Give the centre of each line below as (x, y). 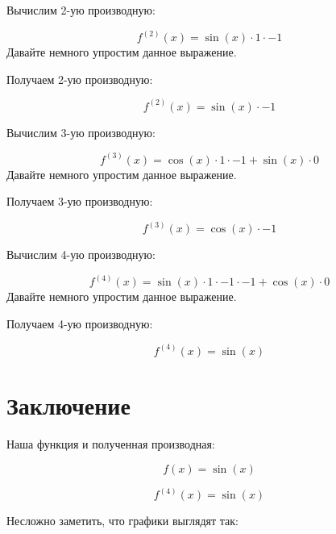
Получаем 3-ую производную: (80, 201)
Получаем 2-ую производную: (80, 79)
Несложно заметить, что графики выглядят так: (122, 521)
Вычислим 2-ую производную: (81, 10)
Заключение (68, 405)
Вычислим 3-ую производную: (81, 132)
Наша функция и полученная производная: (111, 444)
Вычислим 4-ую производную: (81, 254)
